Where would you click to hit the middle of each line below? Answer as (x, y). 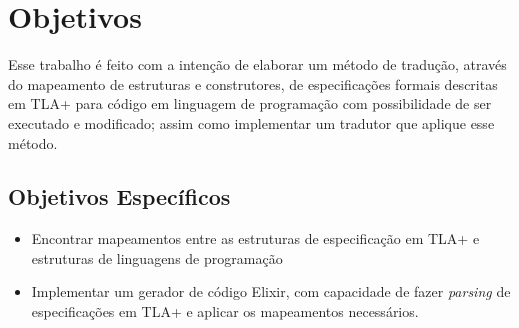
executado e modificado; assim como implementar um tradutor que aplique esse (251, 122)
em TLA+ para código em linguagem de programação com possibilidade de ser (250, 103)
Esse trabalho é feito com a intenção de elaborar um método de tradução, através (257, 64)
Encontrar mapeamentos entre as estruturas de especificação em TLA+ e (255, 238)
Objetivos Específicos (119, 196)
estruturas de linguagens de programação (157, 257)
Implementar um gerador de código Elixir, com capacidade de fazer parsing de (271, 291)
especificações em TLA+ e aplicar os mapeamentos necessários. (225, 311)
